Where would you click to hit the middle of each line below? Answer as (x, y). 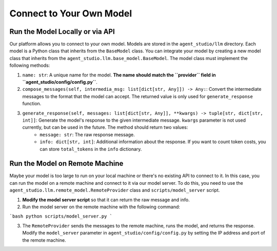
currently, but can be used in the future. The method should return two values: (105, 127)
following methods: (30, 65)
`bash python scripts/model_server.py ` (61, 216)
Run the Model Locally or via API (62, 32)
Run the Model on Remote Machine (66, 163)
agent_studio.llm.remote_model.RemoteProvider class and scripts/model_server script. (115, 190)
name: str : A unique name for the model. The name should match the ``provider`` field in (119, 75)
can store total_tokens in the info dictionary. (91, 149)
